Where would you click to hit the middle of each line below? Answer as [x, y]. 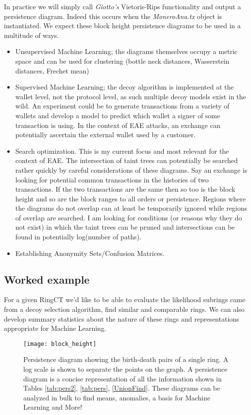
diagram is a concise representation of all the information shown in [123, 378]
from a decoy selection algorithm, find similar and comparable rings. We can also [124, 309]
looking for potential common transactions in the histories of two [112, 179]
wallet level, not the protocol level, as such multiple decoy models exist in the [131, 96]
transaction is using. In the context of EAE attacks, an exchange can [118, 125]
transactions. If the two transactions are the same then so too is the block [125, 189]
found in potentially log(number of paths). [78, 237]
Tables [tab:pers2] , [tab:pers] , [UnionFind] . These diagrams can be [122, 388]
